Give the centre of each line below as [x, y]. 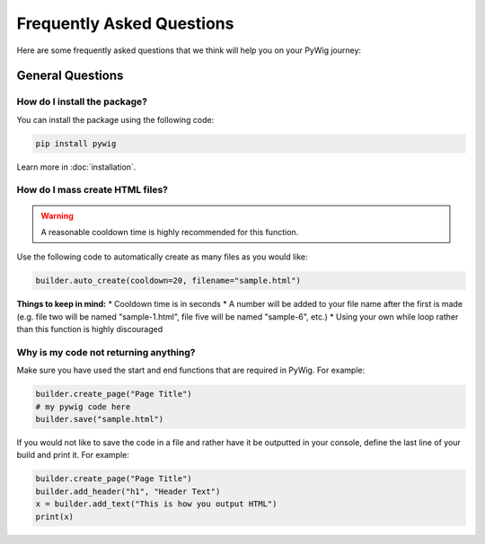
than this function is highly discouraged [90, 329]
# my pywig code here [83, 407]
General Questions [70, 76]
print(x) [55, 517]
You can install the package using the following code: [115, 119]
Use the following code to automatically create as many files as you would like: [163, 257]
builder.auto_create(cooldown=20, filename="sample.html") [168, 281]
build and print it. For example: [73, 455]
